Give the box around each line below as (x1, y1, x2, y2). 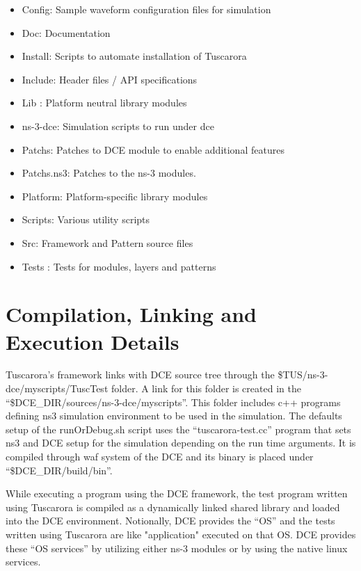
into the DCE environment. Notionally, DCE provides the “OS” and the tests (6, 513, 335, 528)
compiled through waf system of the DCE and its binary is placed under (6, 449, 314, 463)
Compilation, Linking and (6, 300, 257, 328)
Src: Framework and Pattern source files (22, 235, 193, 250)
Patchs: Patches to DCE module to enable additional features (22, 142, 284, 156)
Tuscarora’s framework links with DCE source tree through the (6, 367, 275, 382)
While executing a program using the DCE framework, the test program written (6, 486, 348, 501)
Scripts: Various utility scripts (22, 212, 150, 227)
